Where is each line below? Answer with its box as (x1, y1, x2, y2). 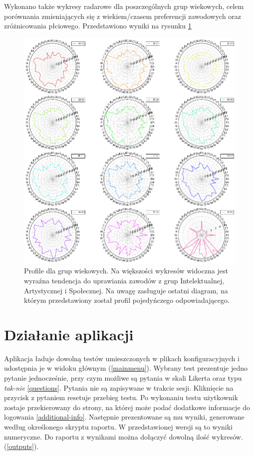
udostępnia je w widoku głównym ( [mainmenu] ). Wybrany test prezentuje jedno (4, 363, 248, 373)
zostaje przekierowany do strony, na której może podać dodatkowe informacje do (4, 402, 251, 412)
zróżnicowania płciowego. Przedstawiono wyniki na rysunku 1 (4, 20, 192, 31)
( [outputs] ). (4, 441, 39, 452)
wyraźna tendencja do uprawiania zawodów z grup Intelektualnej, (24, 275, 225, 285)
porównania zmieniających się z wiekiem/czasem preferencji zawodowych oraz (4, 10, 242, 21)
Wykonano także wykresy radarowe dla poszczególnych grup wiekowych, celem (4, 1, 244, 11)
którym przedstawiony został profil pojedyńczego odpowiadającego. (24, 295, 230, 305)
